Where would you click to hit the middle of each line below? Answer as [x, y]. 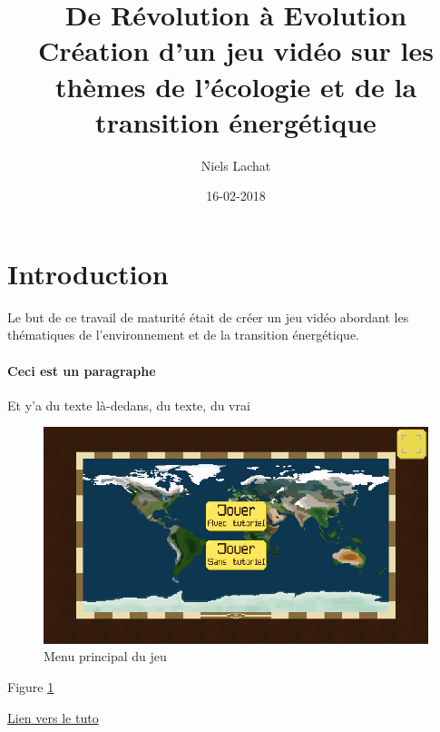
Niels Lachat [236, 165]
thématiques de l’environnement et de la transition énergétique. [183, 335]
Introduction [88, 273]
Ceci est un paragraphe [82, 370]
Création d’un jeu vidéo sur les [236, 50]
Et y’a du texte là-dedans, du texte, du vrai [129, 405]
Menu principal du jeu [105, 656]
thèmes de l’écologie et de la [236, 86]
